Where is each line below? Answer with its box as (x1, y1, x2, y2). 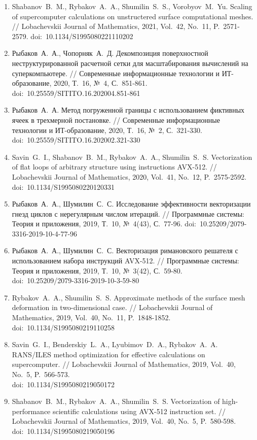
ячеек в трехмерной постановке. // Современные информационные (12, 114, 220, 125)
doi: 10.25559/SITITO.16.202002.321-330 (12, 134, 140, 145)
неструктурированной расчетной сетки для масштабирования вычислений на (12, 57, 248, 68)
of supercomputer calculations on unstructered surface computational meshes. (12, 11, 253, 21)
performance (12, 405, 51, 416)
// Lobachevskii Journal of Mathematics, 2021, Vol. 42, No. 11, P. (12, 21, 220, 31)
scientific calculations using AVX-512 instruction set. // (52, 405, 226, 416)
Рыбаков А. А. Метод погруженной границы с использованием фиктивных (12, 105, 245, 115)
